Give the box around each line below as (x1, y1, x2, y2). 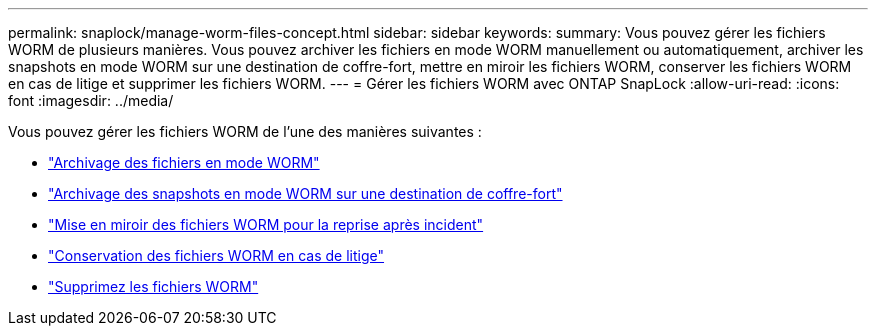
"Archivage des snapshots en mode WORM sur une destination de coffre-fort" (48, 185, 563, 202)
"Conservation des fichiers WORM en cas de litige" (48, 247, 385, 264)
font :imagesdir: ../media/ (8, 92, 174, 109)
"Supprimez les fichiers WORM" (48, 278, 259, 295)
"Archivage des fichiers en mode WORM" (48, 154, 320, 171)
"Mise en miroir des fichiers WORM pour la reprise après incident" (48, 216, 484, 233)
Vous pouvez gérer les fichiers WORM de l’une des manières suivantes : (8, 123, 482, 140)
